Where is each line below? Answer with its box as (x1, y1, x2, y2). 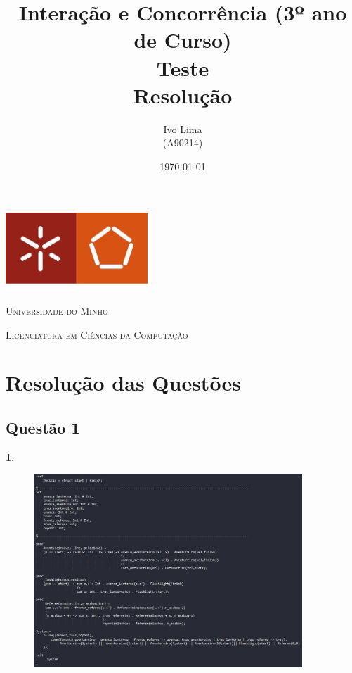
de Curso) (133, 25, 232, 54)
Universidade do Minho (6, 303, 108, 317)
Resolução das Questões (6, 368, 241, 397)
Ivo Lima (163, 121, 202, 136)
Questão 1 (6, 416, 80, 438)
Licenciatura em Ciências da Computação (6, 327, 188, 341)
